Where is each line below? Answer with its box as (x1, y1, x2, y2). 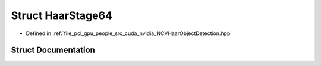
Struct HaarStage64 (11, 9, 113, 22)
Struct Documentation (11, 45, 95, 55)
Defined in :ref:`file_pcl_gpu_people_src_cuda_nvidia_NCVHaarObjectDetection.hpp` (26, 30, 232, 37)
